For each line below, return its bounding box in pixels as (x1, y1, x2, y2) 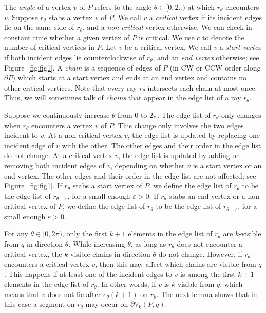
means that (4, 288, 40, 299)
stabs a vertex (48, 11, 93, 22)
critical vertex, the (4, 248, 62, 259)
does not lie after (47, 288, 101, 299)
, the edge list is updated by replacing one (127, 130, 260, 141)
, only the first (62, 228, 107, 239)
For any (4, 228, 28, 239)
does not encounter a (177, 238, 243, 249)
